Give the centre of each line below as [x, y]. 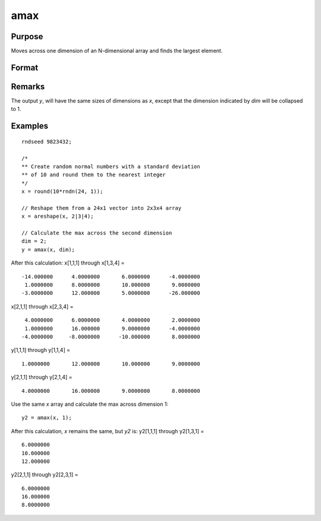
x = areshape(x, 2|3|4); [58, 216]
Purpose [27, 36]
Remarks [28, 86]
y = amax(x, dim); [48, 250]
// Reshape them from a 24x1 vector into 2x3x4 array [101, 208]
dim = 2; [34, 241]
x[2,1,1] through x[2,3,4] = [42, 306]
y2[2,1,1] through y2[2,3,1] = [45, 475]
